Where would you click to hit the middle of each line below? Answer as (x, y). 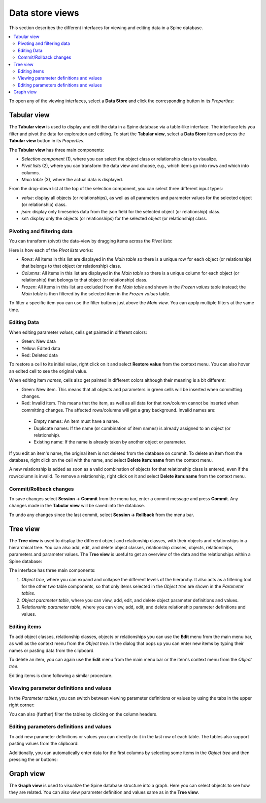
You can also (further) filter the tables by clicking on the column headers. (83, 714)
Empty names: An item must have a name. (76, 421)
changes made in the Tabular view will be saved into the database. (77, 506)
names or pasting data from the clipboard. (52, 650)
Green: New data (39, 341)
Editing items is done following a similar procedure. (61, 675)
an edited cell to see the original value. (48, 371)
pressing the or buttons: (33, 759)
